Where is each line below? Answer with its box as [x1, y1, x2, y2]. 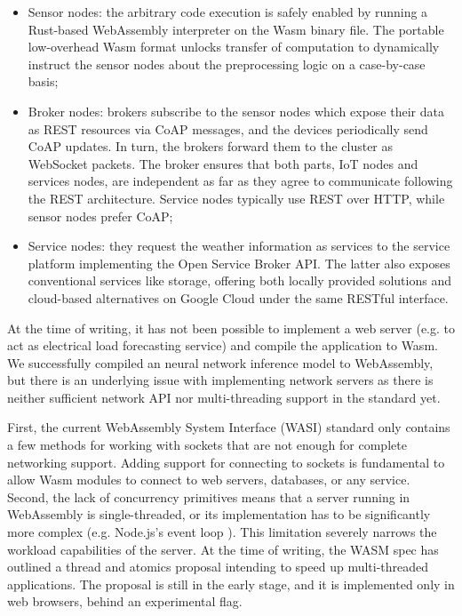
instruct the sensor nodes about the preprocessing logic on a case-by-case [28, 54, 426, 73]
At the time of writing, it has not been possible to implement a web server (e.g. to [7, 318, 455, 337]
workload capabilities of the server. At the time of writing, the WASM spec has [7, 540, 439, 558]
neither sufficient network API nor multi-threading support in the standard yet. [7, 388, 441, 406]
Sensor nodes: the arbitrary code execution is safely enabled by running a [28, 3, 428, 20]
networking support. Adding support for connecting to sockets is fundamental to [7, 452, 445, 471]
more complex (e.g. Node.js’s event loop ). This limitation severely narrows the [7, 523, 437, 541]
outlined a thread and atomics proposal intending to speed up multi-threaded [7, 557, 429, 576]
